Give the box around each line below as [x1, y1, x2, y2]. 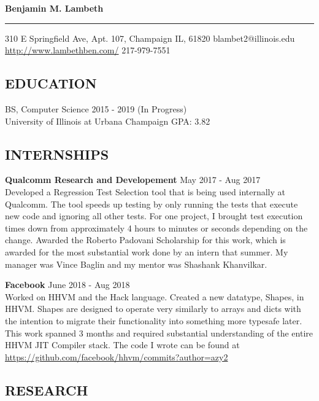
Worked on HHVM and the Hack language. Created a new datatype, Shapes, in [5, 290, 304, 303]
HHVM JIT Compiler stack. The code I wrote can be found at [5, 338, 240, 351]
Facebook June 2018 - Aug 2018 [5, 278, 130, 291]
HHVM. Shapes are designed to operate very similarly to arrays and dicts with [5, 302, 301, 315]
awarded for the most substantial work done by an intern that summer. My [5, 245, 288, 258]
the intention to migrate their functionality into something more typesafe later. [5, 314, 302, 327]
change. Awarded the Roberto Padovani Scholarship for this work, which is [5, 233, 286, 246]
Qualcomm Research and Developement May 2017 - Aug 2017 [5, 173, 261, 186]
